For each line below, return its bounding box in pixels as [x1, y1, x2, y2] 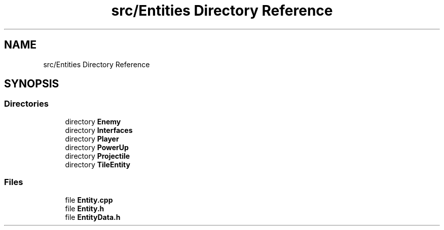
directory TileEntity [65, 160, 130, 169]
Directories [4, 99, 49, 109]
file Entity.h [65, 204, 104, 213]
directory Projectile [65, 151, 130, 160]
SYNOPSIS [4, 77, 59, 90]
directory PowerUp [65, 143, 129, 152]
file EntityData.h [65, 212, 121, 221]
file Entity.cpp [65, 195, 113, 204]
